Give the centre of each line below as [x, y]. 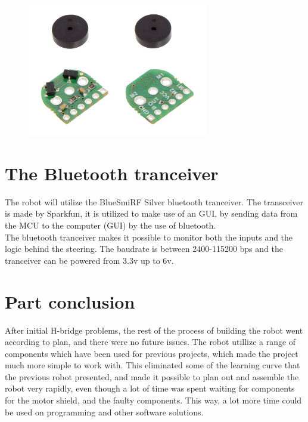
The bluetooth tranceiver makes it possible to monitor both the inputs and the [149, 237]
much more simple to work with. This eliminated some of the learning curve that [153, 365]
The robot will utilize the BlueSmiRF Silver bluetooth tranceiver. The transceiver [154, 201]
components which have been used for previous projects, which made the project [152, 353]
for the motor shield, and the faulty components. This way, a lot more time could [153, 400]
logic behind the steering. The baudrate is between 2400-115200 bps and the [144, 249]
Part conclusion [70, 301]
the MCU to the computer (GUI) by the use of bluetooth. [111, 225]
